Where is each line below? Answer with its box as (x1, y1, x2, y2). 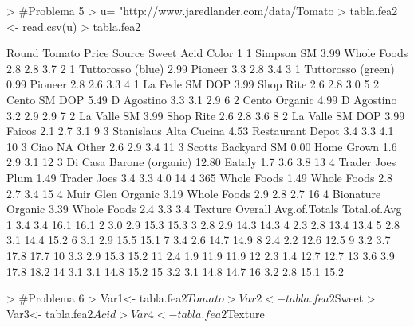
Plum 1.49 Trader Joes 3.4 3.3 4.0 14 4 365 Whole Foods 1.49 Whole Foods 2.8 (6, 169, 393, 185)
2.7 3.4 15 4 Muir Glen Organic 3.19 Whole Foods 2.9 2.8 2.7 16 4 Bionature (6, 185, 381, 201)
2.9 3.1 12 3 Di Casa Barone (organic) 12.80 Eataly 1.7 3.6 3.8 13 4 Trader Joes (6, 154, 396, 170)
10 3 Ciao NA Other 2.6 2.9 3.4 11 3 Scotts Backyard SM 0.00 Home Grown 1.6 (6, 138, 397, 154)
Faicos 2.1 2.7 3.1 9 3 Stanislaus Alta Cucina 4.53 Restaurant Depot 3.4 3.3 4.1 (6, 123, 394, 139)
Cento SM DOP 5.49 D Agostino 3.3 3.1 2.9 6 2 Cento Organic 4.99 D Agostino (6, 91, 397, 107)
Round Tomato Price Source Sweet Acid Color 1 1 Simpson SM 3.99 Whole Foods (6, 45, 408, 61)
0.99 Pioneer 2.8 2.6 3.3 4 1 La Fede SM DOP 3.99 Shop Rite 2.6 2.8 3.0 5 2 (6, 76, 380, 92)
